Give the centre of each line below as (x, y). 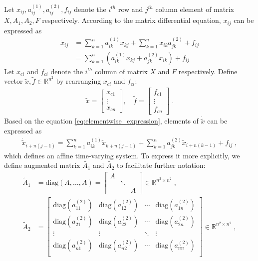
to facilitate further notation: (161, 165)
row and (130, 9)
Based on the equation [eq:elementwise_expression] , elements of (101, 121)
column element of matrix (195, 9)
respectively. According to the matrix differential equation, (131, 20)
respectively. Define (208, 71)
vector (13, 81)
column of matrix (121, 71)
